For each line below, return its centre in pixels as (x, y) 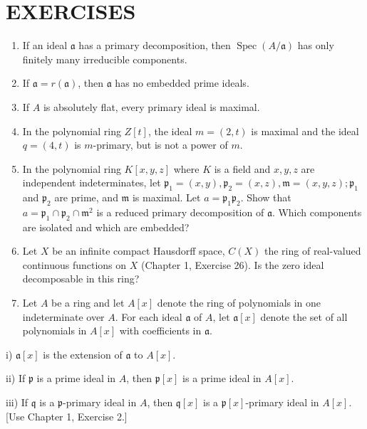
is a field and (242, 168)
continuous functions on (74, 264)
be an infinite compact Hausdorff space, (139, 251)
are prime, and (86, 197)
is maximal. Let (166, 197)
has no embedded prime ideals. (182, 83)
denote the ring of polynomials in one (239, 303)
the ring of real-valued (313, 251)
